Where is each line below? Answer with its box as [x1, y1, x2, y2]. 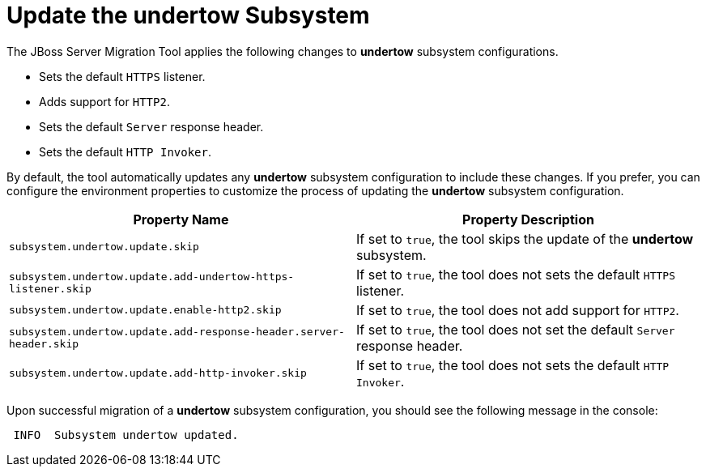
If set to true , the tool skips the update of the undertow [356, 230, 694, 247]
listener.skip [9, 282, 91, 295]
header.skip [9, 337, 79, 350]
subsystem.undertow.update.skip [9, 241, 199, 254]
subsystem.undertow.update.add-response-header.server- [9, 325, 345, 338]
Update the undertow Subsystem [6, 2, 370, 29]
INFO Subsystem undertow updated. [13, 428, 239, 441]
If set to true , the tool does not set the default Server [356, 321, 675, 338]
